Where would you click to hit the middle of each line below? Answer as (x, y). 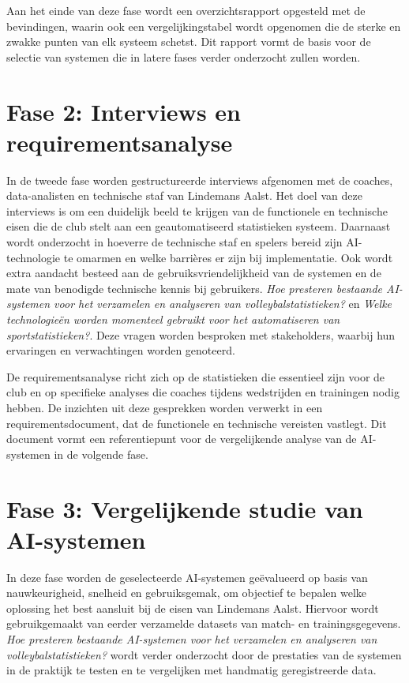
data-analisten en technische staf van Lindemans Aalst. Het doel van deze (184, 195)
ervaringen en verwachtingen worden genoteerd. (121, 350)
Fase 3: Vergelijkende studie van (185, 508)
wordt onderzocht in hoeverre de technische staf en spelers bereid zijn (174, 242)
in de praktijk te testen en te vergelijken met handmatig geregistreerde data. (191, 670)
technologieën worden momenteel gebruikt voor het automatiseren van (173, 319)
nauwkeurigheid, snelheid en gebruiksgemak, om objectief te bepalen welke (187, 593)
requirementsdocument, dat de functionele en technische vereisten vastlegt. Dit (197, 423)
